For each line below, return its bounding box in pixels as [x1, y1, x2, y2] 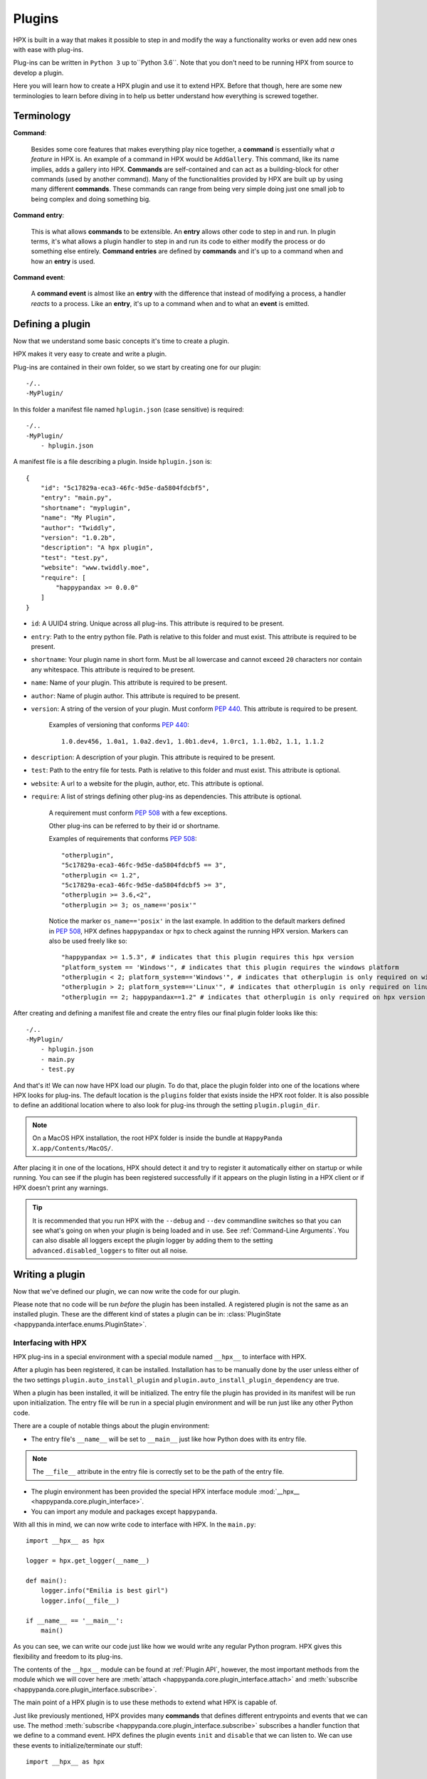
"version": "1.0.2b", [40, 534, 117, 542]
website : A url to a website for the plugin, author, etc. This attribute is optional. [31, 779, 264, 788]
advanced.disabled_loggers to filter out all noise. [32, 1246, 188, 1255]
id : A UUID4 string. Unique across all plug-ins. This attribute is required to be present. [31, 619, 285, 628]
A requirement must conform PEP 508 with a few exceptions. [48, 808, 228, 817]
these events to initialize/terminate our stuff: [13, 1741, 142, 1750]
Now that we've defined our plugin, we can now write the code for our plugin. [13, 1287, 241, 1295]
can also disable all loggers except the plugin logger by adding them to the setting [32, 1236, 273, 1245]
